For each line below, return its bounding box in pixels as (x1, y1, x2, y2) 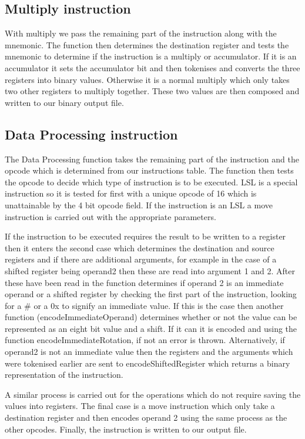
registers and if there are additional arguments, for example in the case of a (5, 253, 277, 265)
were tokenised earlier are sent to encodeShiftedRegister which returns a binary (5, 357, 290, 369)
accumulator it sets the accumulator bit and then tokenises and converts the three (5, 61, 300, 74)
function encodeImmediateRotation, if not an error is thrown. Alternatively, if (5, 334, 285, 346)
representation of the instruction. (5, 368, 123, 381)
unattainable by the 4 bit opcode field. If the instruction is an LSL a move (5, 198, 273, 211)
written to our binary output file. (5, 96, 124, 108)
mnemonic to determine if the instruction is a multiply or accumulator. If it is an (5, 50, 297, 62)
